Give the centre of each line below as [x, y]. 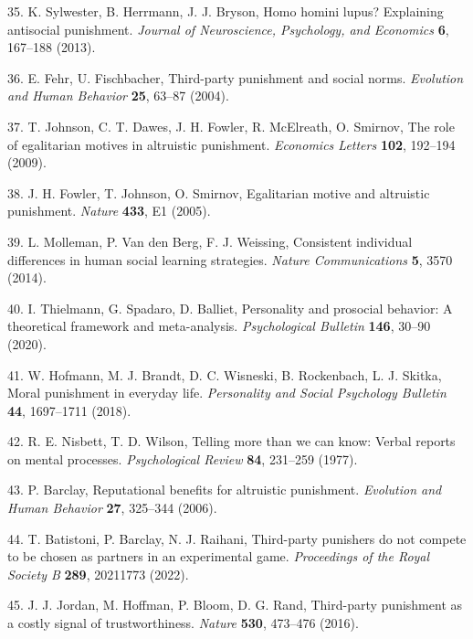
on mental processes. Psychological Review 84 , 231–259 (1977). [183, 458]
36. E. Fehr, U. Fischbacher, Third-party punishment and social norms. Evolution [236, 77]
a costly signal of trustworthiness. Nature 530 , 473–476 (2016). [183, 623]
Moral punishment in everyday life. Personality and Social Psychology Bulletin [227, 393]
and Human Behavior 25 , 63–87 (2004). [118, 96]
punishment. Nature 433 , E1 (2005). [109, 211]
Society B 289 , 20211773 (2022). [98, 574]
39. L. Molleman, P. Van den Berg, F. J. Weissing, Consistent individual [210, 241]
